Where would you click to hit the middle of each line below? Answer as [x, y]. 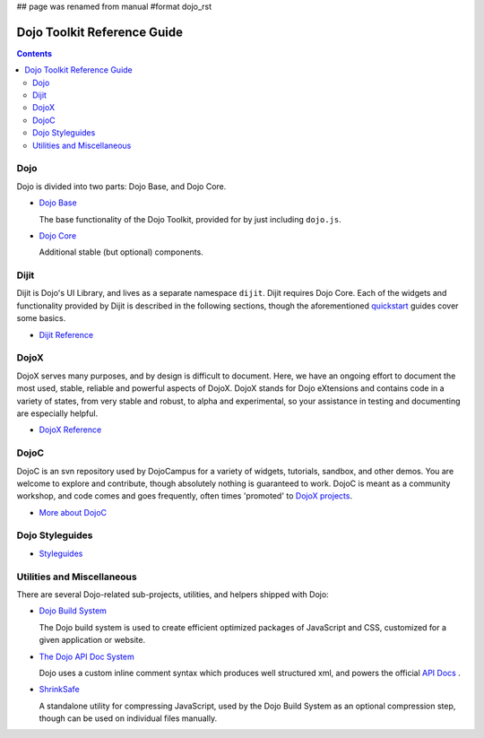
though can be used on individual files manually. [128, 718]
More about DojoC [73, 512]
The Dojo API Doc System [86, 656]
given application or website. [92, 640]
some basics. [41, 318]
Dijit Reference [66, 334]
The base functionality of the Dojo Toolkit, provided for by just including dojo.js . [190, 219]
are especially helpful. [57, 413]
